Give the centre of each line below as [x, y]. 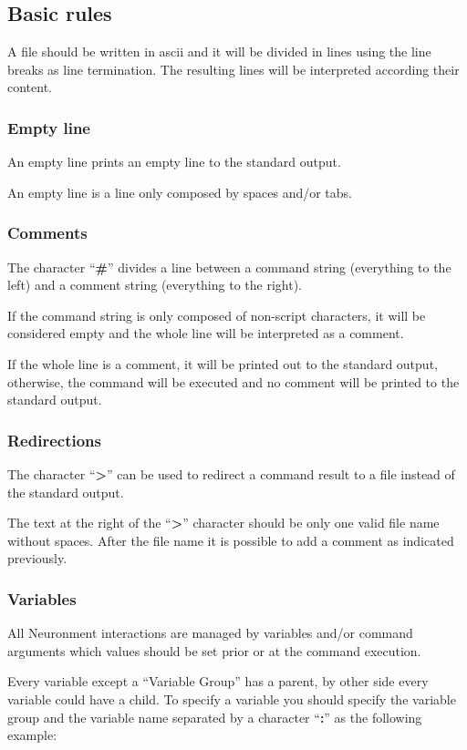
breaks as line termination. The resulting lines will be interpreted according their [233, 69]
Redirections [54, 440]
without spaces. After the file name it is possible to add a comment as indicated [231, 540]
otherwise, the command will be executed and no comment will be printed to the [233, 381]
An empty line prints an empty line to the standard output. [174, 162]
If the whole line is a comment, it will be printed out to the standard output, [223, 363]
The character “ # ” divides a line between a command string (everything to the [229, 267]
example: [32, 735]
